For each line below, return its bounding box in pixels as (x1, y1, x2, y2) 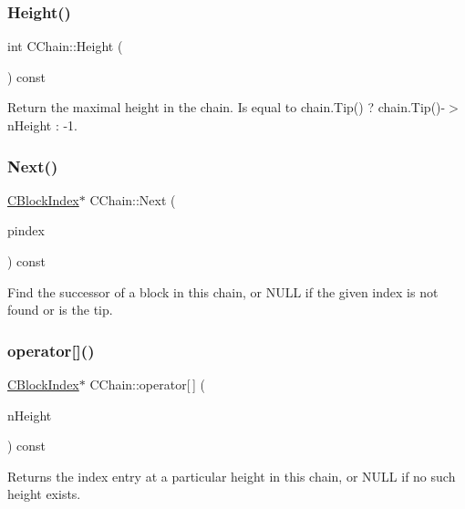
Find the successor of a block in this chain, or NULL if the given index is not (7, 282, 439, 301)
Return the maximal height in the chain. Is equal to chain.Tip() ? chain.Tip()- (7, 98, 446, 117)
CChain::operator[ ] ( (89, 375, 205, 393)
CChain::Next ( (89, 190, 176, 209)
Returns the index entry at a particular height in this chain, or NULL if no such (7, 466, 456, 485)
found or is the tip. (7, 300, 113, 319)
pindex (7, 221, 45, 240)
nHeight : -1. (7, 116, 77, 134)
